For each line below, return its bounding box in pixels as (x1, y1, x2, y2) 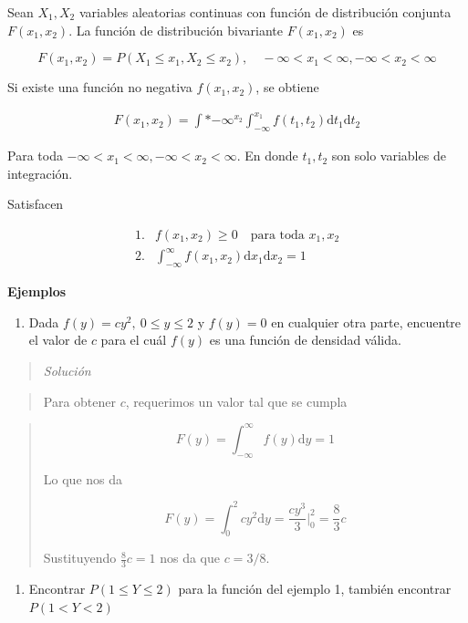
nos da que (160, 548, 220, 567)
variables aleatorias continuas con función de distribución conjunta (78, 3, 452, 21)
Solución (43, 361, 91, 380)
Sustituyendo (43, 548, 117, 567)
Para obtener (43, 391, 117, 410)
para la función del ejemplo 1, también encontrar (178, 579, 452, 598)
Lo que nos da (43, 469, 123, 488)
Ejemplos (7, 282, 67, 301)
